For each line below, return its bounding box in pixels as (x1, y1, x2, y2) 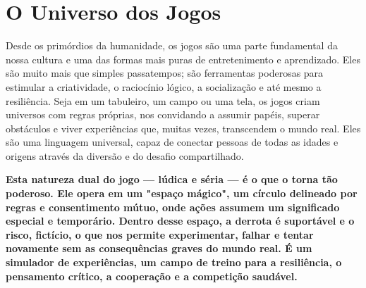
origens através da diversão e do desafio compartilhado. (6, 148, 244, 163)
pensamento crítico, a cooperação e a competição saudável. (6, 268, 298, 283)
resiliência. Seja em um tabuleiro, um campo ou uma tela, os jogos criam (6, 93, 320, 108)
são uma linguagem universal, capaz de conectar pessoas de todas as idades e (6, 134, 338, 149)
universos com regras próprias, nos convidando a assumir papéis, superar (6, 107, 320, 122)
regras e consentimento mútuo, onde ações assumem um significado (6, 199, 340, 214)
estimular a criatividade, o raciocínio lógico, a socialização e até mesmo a (6, 79, 322, 94)
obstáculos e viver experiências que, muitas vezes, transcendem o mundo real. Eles (6, 120, 361, 135)
